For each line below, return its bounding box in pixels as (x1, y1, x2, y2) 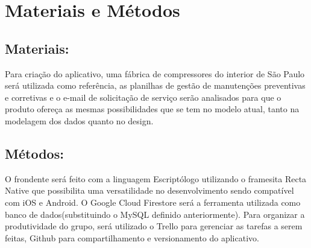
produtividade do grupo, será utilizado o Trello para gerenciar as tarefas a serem (5, 220, 303, 232)
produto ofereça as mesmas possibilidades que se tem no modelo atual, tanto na (5, 103, 300, 115)
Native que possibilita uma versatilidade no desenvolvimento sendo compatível (5, 184, 294, 197)
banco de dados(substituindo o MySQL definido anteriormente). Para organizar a (5, 208, 305, 220)
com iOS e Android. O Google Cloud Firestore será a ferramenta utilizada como (5, 196, 301, 208)
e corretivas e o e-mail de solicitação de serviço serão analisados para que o (5, 91, 281, 103)
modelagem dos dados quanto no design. (5, 114, 154, 127)
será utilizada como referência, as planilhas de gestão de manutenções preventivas (5, 79, 306, 92)
